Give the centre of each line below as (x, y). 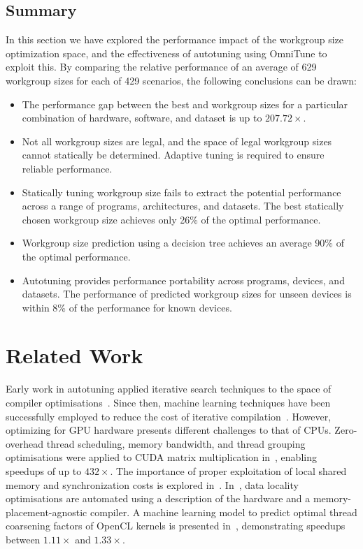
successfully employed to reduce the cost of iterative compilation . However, (169, 416)
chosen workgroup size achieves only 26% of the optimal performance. (171, 219)
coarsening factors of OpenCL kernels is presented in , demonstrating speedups (176, 526)
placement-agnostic (47, 512)
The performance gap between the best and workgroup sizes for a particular (185, 104)
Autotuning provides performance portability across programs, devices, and (183, 280)
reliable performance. (67, 168)
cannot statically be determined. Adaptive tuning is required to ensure (173, 155)
